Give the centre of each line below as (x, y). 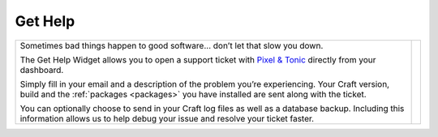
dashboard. (42, 70)
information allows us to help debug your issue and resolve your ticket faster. (167, 118)
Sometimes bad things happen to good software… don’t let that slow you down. (172, 45)
